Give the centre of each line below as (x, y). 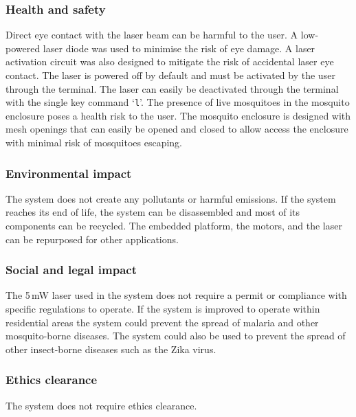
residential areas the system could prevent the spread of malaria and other (162, 322)
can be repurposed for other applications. (92, 239)
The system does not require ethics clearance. (101, 405)
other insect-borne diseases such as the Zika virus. (111, 349)
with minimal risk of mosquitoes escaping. (94, 143)
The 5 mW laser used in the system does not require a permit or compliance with (176, 295)
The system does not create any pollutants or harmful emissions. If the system (171, 198)
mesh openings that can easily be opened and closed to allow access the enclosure (177, 129)
